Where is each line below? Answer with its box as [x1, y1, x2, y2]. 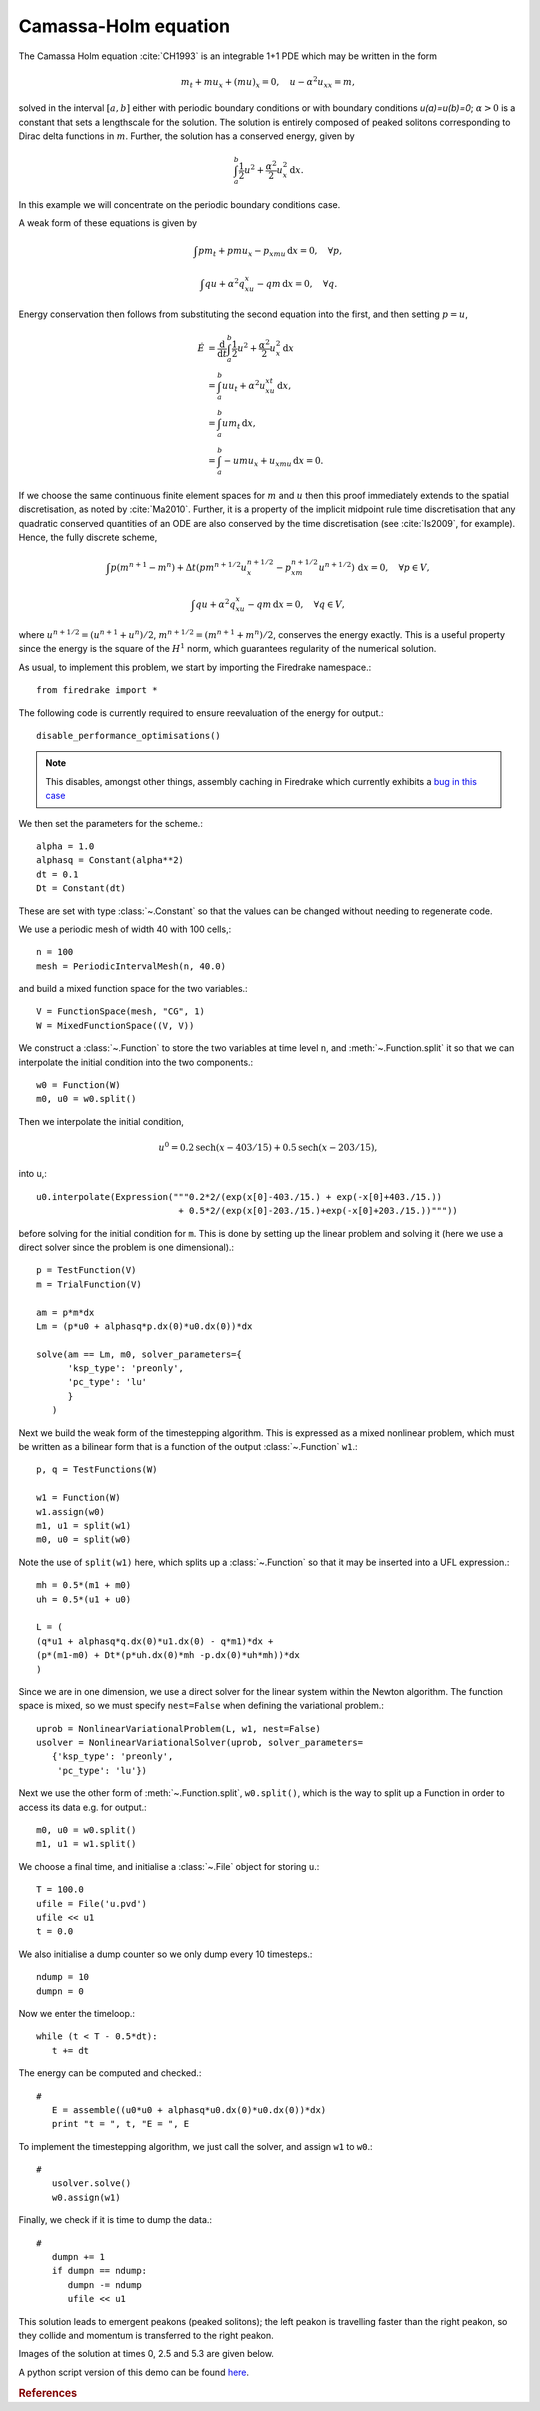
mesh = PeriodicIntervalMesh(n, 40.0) [36, 960, 227, 972]
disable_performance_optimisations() [36, 730, 222, 742]
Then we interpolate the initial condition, [18, 1115, 184, 1127]
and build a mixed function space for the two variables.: [18, 983, 249, 995]
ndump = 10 [36, 1971, 90, 1983]
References [18, 2386, 78, 2400]
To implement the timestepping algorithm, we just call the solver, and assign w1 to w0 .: [18, 2140, 373, 2152]
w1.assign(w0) [36, 1506, 105, 1517]
